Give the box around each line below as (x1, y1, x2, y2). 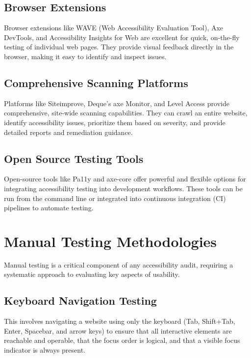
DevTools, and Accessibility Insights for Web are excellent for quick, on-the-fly (4, 32, 240, 42)
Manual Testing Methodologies (4, 231, 217, 251)
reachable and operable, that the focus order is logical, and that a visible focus (4, 335, 240, 345)
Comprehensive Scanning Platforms (4, 75, 188, 90)
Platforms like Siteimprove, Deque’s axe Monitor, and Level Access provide (4, 98, 229, 108)
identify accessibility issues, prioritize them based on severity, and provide (4, 117, 226, 127)
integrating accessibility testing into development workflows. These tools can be (4, 183, 243, 193)
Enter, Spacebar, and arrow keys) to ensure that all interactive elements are (4, 325, 232, 336)
